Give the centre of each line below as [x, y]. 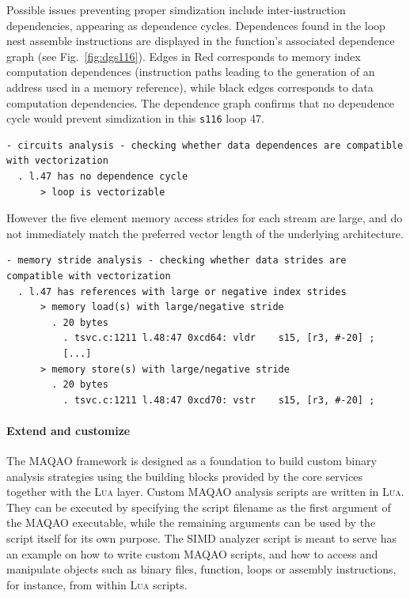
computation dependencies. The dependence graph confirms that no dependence [200, 102]
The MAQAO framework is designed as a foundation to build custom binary [192, 461]
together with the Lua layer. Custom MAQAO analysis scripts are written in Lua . [205, 492]
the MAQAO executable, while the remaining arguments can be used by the [191, 522]
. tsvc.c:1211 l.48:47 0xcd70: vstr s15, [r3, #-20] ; [219, 400]
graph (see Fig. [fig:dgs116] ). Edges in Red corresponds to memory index [184, 56]
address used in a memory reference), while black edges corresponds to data [190, 87]
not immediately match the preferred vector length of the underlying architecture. [205, 233]
